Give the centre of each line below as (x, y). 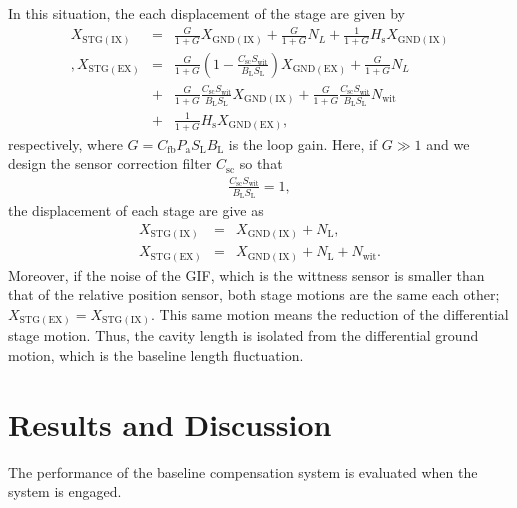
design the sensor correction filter (110, 163)
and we (448, 143)
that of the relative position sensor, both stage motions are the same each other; (254, 294)
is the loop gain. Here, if (303, 143)
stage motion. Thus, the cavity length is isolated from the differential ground (243, 335)
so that (261, 163)
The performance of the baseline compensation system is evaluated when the (243, 471)
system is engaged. (65, 491)
